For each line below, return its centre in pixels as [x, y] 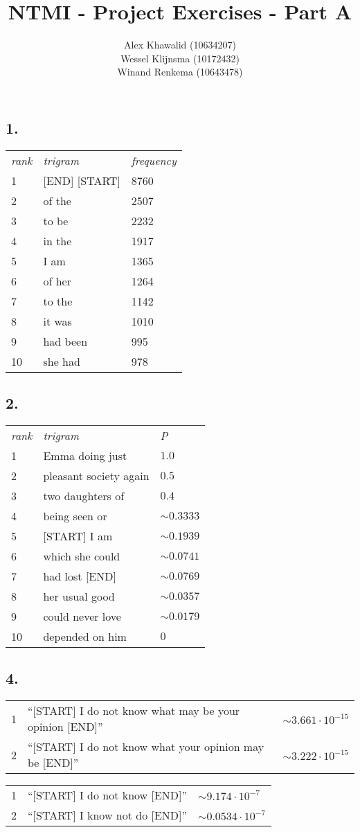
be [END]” [53, 763]
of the [57, 200]
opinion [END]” [65, 727]
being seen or [75, 515]
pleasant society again [96, 475]
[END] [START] [82, 180]
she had [62, 361]
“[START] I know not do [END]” [108, 815]
